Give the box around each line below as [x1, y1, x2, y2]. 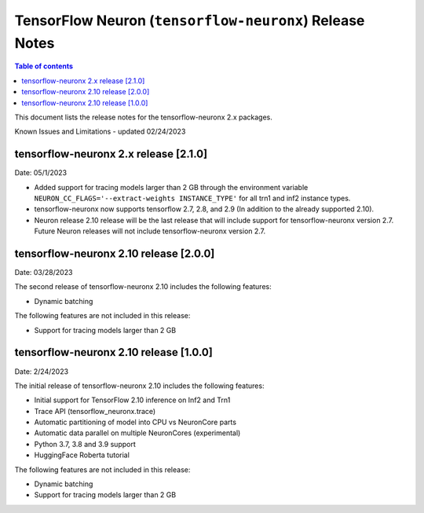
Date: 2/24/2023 [14, 366, 69, 376]
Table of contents [14, 61, 74, 71]
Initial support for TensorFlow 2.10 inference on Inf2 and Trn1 [34, 395, 231, 405]
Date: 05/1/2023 [14, 168, 68, 178]
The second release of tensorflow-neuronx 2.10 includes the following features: [14, 282, 272, 291]
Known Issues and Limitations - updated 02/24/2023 [14, 126, 186, 137]
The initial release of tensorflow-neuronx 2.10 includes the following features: [14, 381, 265, 390]
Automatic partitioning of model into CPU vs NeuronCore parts [34, 417, 237, 427]
